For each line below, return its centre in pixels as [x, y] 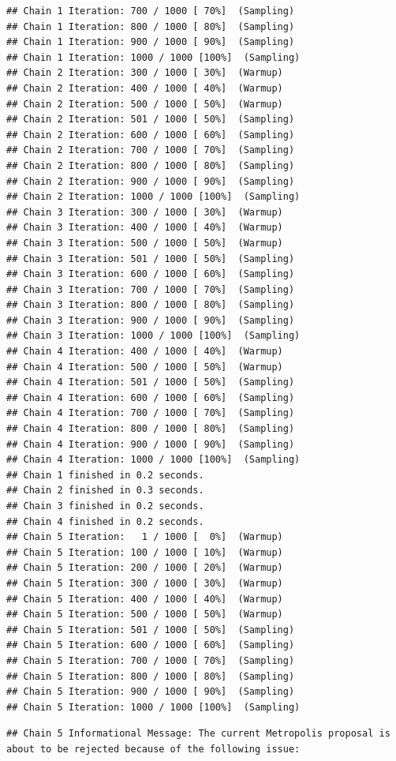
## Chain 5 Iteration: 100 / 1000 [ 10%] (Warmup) [145, 552]
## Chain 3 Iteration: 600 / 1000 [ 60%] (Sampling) [151, 274]
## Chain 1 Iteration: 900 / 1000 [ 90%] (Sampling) [151, 42]
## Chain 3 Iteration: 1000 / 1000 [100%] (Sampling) [153, 336]
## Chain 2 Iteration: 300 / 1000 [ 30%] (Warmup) [145, 73]
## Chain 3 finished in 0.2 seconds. [105, 506]
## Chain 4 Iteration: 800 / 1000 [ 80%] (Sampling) [151, 429]
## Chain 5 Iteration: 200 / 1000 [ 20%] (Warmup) [145, 568]
